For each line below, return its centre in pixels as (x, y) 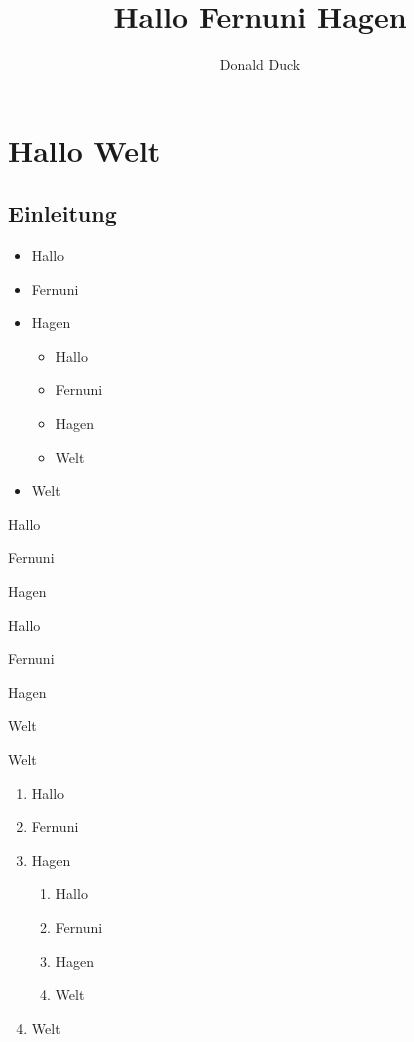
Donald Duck (260, 64)
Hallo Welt (84, 149)
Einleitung (62, 213)
